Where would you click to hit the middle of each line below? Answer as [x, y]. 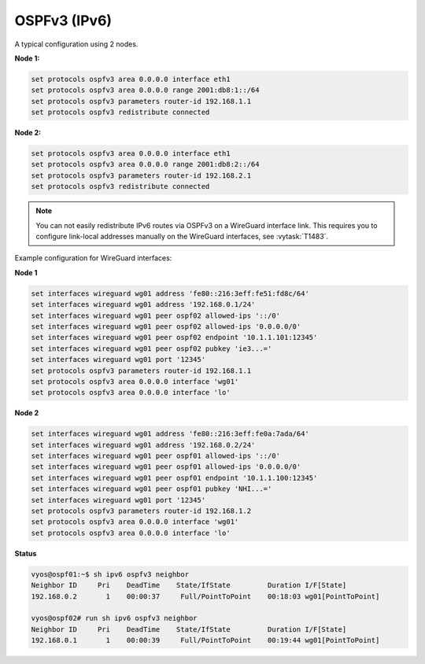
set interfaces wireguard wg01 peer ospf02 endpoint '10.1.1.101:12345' [174, 338]
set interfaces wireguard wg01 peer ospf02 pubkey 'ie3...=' [152, 349]
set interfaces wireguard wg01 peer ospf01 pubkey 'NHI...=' [152, 489]
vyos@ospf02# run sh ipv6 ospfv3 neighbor [114, 618]
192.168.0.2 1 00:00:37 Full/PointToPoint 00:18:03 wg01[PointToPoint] [205, 596]
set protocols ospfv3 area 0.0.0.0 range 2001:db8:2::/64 [145, 164]
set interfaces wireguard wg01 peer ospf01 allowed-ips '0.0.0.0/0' [166, 467]
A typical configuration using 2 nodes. [76, 44]
